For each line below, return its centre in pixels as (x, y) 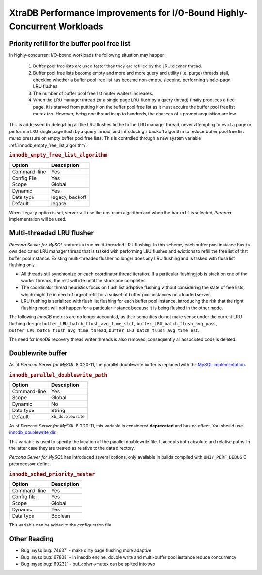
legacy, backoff (69, 197)
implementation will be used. (38, 219)
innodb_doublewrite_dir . (33, 432)
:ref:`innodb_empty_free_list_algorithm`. (49, 145)
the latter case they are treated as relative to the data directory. (72, 448)
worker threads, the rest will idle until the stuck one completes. (84, 280)
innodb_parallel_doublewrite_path (58, 375)
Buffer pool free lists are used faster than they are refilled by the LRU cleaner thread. (118, 66)
